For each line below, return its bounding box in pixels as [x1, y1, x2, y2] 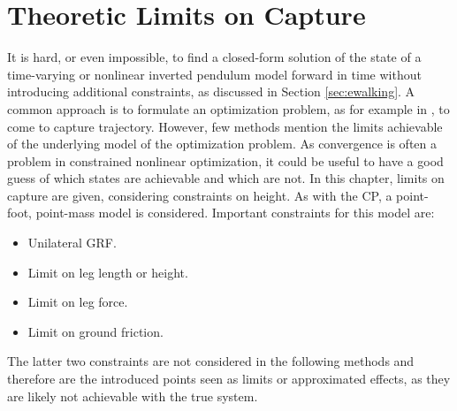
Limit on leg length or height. [27, 263, 188, 281]
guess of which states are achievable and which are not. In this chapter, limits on [7, 169, 445, 187]
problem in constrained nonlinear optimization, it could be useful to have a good [7, 151, 444, 170]
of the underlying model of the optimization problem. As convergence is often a [7, 134, 437, 153]
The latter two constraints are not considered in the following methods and [7, 352, 415, 370]
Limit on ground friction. [27, 322, 164, 340]
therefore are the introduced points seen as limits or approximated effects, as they [7, 369, 451, 388]
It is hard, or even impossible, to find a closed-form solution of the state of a [7, 48, 422, 66]
